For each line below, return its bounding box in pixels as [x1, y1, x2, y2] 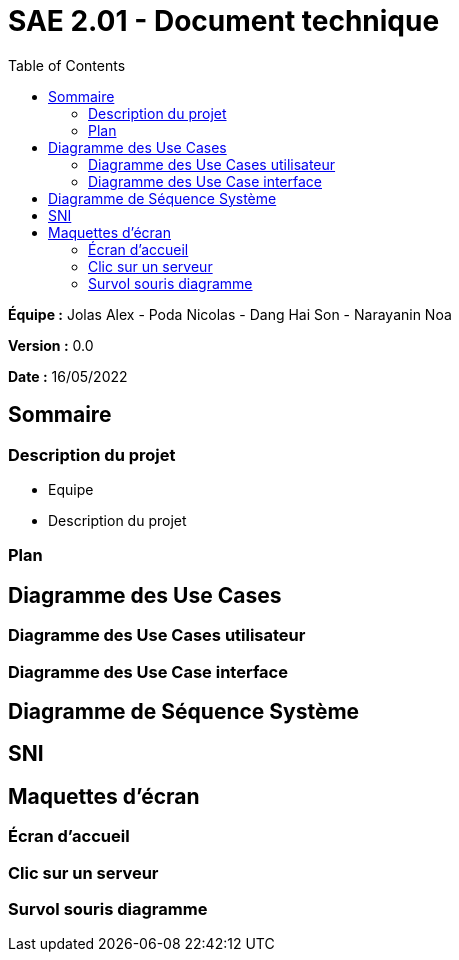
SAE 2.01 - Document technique [8, 4, 440, 38]
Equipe [48, 480, 94, 498]
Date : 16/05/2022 [8, 367, 128, 385]
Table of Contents [8, 56, 126, 74]
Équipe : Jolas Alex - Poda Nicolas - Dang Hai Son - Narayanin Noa [8, 305, 452, 323]
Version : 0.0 [8, 336, 94, 354]
